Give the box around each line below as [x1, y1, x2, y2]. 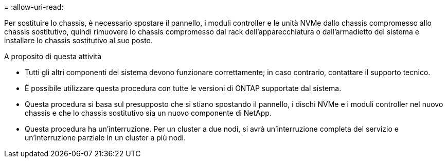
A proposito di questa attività [4, 52, 102, 61]
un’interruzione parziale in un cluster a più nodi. [25, 133, 186, 142]
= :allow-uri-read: [4, 3, 64, 11]
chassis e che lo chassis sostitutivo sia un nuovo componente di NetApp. [25, 109, 272, 117]
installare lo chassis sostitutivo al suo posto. [4, 36, 153, 45]
